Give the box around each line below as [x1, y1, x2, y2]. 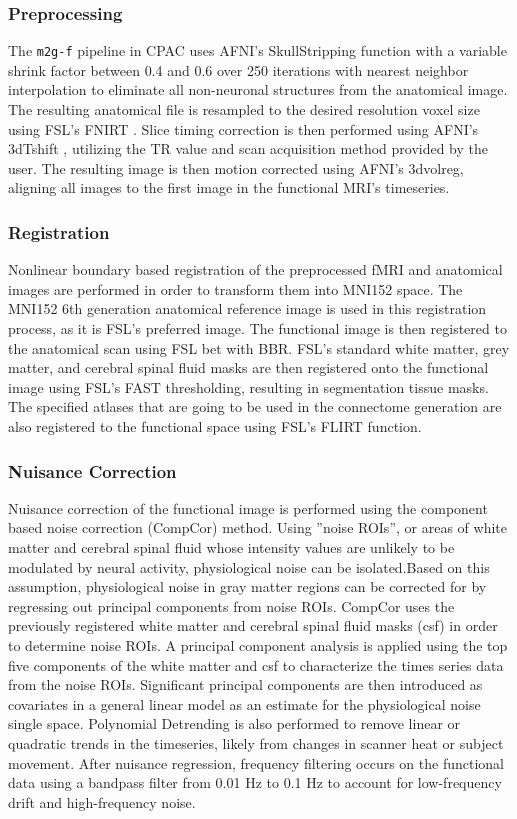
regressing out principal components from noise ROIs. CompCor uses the [8, 595, 455, 616]
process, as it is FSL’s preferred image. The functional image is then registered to [8, 318, 507, 339]
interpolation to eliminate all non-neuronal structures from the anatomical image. [8, 79, 508, 100]
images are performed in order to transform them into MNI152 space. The [8, 278, 463, 299]
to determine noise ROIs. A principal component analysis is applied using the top [8, 634, 508, 655]
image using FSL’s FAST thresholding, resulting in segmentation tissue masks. [8, 376, 489, 397]
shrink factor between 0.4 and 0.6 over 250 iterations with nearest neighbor [8, 59, 469, 80]
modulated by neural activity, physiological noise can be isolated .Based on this [8, 556, 490, 577]
